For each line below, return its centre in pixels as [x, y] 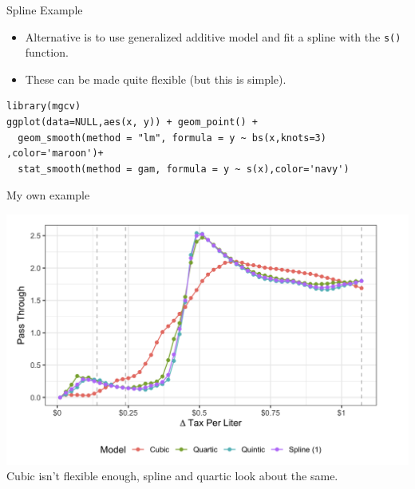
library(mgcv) [44, 106]
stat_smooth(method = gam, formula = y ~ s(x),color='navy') [184, 169]
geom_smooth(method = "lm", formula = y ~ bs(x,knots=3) [172, 138]
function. [47, 52]
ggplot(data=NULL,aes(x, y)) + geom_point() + [132, 122]
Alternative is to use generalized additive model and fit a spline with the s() [213, 36]
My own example [48, 195]
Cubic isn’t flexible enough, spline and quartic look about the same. [172, 476]
